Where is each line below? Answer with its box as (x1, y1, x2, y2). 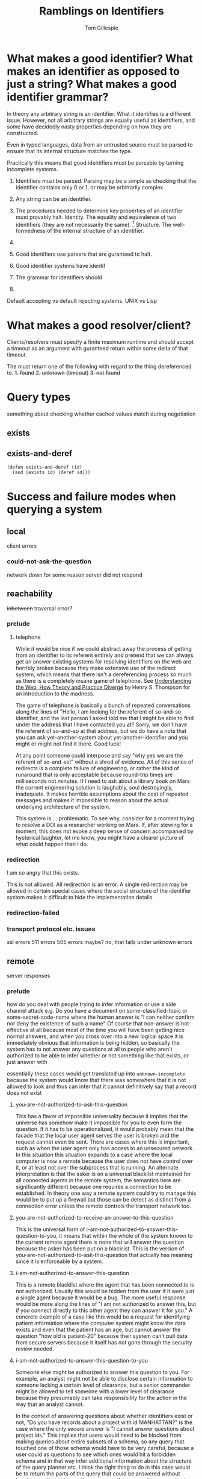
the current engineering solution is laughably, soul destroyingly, (15, 784, 173, 791)
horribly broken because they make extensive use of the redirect (15, 664, 176, 671)
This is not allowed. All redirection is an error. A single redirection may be (7, 881, 188, 888)
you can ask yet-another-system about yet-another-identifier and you (15, 733, 188, 741)
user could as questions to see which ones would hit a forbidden (15, 1451, 176, 1458)
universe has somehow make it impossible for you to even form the (15, 1119, 182, 1126)
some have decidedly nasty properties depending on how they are (7, 122, 171, 130)
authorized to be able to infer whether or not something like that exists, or (7, 1052, 189, 1059)
